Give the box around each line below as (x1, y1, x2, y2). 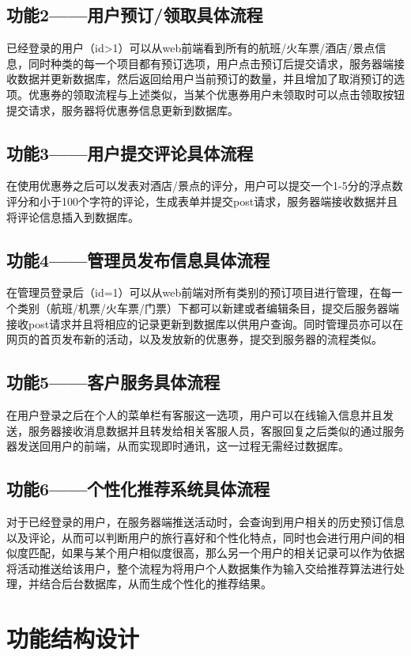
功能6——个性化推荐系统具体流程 (6, 476, 270, 501)
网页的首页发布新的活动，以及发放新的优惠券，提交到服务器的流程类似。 (6, 331, 383, 347)
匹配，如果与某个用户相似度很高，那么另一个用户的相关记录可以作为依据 (28, 544, 405, 561)
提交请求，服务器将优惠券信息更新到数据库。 (6, 101, 239, 118)
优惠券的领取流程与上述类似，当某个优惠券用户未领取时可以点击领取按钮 (28, 85, 405, 102)
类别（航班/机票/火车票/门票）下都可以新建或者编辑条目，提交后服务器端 (17, 299, 399, 316)
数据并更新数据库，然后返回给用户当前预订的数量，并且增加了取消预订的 (17, 70, 394, 87)
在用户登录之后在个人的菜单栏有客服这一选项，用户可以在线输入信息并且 (6, 406, 383, 423)
